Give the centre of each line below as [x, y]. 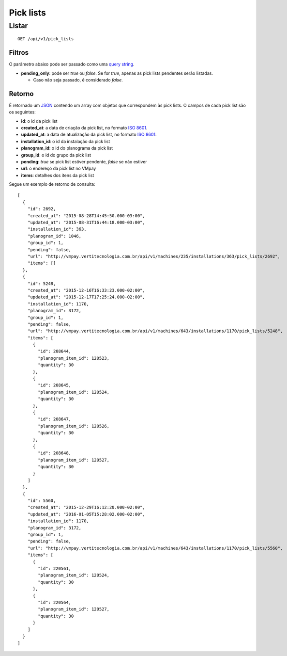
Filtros [19, 53]
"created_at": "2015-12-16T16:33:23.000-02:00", [86, 290]
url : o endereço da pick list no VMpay [59, 168]
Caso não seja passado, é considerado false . [78, 80]
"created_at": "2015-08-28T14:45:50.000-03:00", [86, 216]
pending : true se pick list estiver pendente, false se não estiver [84, 161]
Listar [18, 26]
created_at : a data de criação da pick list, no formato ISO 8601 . [84, 128]
